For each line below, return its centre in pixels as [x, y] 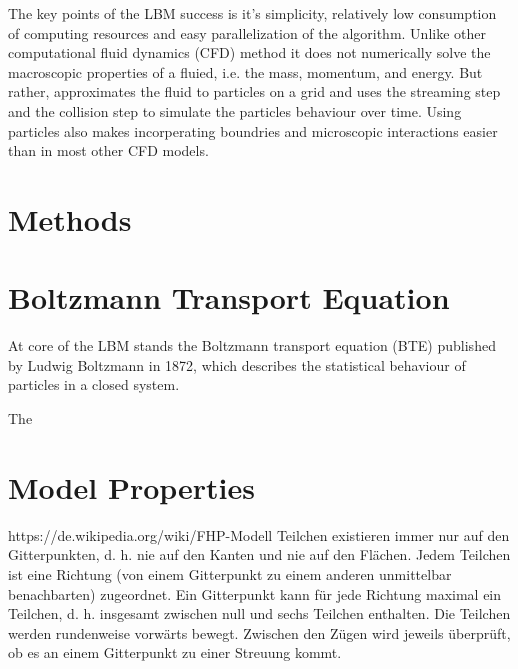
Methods [70, 218]
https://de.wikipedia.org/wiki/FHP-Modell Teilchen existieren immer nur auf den [259, 534]
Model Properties [131, 486]
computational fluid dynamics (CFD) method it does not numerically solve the [249, 52]
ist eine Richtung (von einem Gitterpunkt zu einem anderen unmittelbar [230, 573]
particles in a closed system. [94, 384]
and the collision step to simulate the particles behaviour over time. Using [235, 110]
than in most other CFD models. [108, 150]
